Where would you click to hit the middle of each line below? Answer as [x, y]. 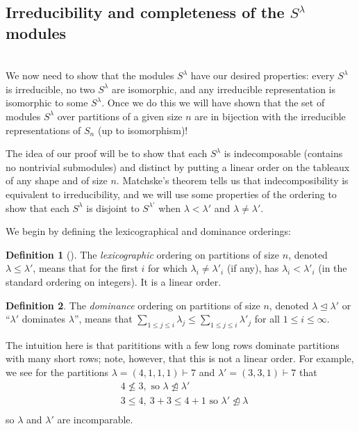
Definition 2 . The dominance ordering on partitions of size [133, 305]
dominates [44, 319]
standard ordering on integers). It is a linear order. [114, 281]
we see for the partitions [57, 372]
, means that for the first [85, 268]
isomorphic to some [47, 103]
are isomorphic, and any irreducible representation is [224, 89]
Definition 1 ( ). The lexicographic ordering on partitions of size [143, 254]
